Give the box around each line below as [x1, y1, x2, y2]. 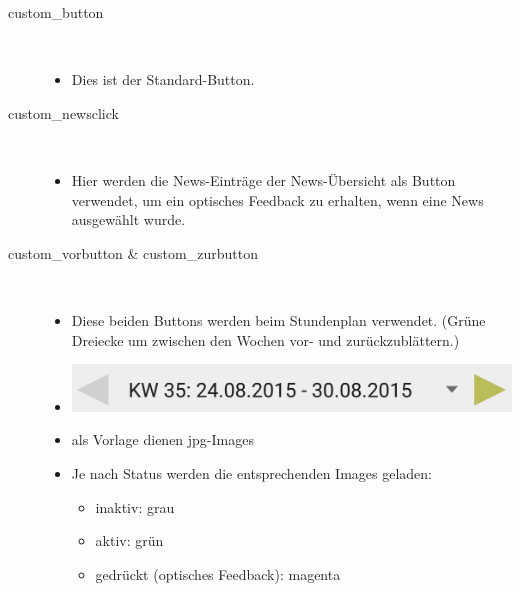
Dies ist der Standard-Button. [71, 69, 255, 90]
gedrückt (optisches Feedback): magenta [95, 563, 341, 584]
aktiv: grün [95, 530, 164, 551]
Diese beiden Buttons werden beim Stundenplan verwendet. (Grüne [71, 309, 486, 330]
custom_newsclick [8, 102, 119, 123]
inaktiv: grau [95, 496, 175, 517]
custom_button [8, 2, 104, 22]
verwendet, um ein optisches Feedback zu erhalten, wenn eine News [71, 189, 484, 210]
